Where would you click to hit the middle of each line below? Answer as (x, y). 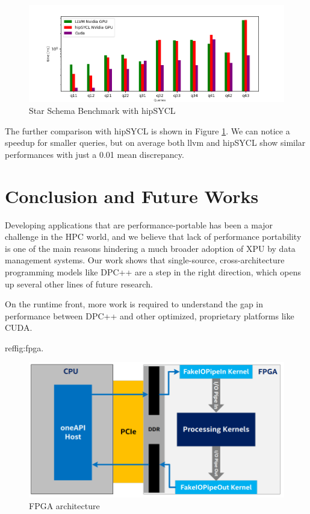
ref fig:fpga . (24, 347)
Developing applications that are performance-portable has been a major (139, 224)
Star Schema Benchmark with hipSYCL (102, 111)
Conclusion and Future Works (132, 196)
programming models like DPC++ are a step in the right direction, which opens (153, 271)
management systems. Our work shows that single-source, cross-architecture (145, 260)
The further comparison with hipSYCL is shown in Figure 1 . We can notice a (147, 130)
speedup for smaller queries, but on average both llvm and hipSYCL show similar (155, 143)
